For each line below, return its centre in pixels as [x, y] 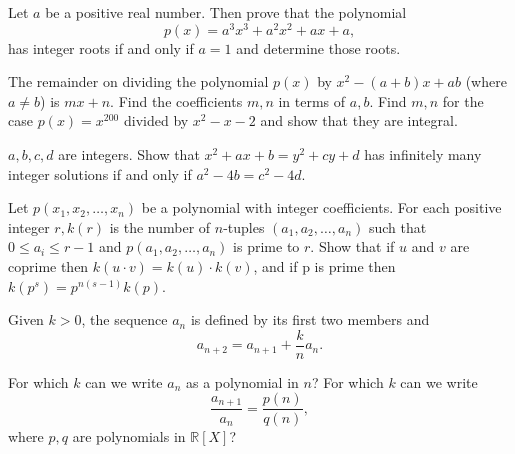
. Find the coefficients [176, 100]
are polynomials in [129, 435]
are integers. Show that [129, 154]
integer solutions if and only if [100, 173]
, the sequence [124, 319]
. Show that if [352, 246]
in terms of [312, 100]
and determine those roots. [318, 47]
